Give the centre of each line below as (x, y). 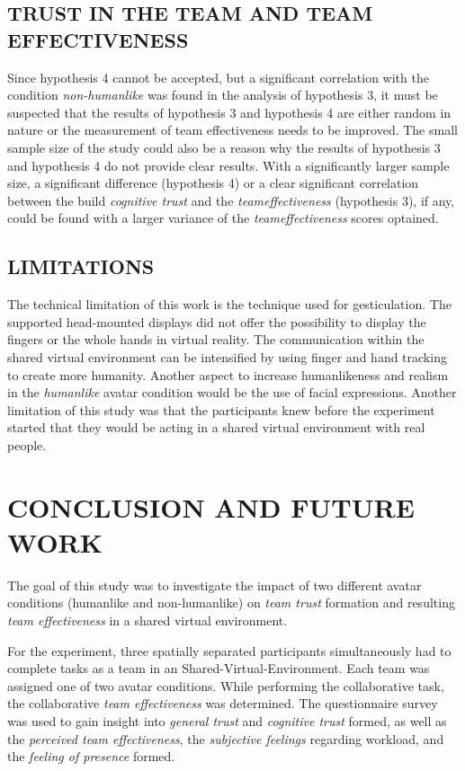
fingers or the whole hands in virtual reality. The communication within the (216, 339)
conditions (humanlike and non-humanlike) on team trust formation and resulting (231, 603)
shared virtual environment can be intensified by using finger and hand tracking (227, 356)
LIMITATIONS (81, 266)
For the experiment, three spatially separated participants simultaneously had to (229, 650)
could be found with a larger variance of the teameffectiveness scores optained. (223, 218)
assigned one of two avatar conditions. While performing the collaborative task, (226, 685)
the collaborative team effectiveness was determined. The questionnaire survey (223, 703)
